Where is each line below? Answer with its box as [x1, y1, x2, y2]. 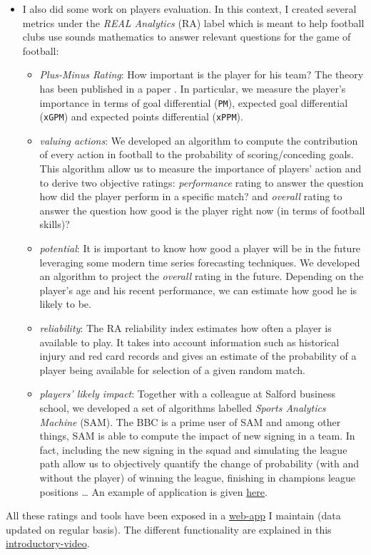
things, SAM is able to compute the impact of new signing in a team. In [39, 428, 355, 443]
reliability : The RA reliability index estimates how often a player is [39, 321, 332, 335]
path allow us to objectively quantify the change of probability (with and [39, 456, 359, 471]
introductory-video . [6, 536, 90, 551]
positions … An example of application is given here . [39, 484, 268, 499]
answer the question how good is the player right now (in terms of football [39, 202, 365, 217]
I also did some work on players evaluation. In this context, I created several [22, 1, 357, 16]
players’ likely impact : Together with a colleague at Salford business [39, 386, 336, 401]
